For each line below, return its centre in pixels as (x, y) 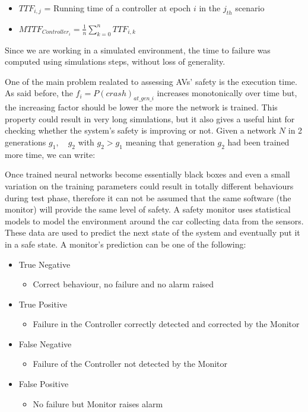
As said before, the (39, 93)
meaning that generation (170, 142)
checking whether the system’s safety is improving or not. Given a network (141, 130)
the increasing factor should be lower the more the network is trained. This (141, 107)
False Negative (45, 343)
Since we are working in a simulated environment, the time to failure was (138, 50)
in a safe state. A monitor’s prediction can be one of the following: (126, 244)
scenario (250, 8)
